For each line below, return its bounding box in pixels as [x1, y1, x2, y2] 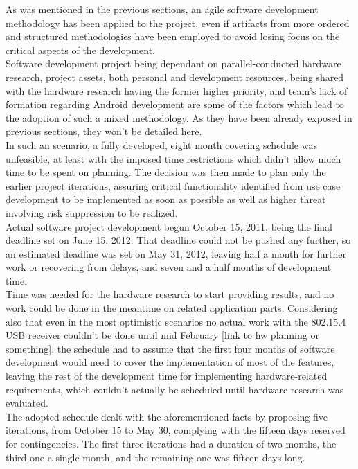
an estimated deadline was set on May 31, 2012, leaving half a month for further [6, 246, 346, 260]
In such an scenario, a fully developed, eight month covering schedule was [6, 137, 317, 152]
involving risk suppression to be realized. [6, 205, 178, 220]
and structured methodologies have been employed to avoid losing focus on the [6, 29, 340, 44]
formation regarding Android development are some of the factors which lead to [6, 97, 344, 112]
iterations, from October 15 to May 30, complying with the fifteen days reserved [6, 423, 346, 437]
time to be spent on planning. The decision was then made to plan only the [6, 165, 326, 179]
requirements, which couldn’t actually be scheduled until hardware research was [6, 382, 344, 396]
